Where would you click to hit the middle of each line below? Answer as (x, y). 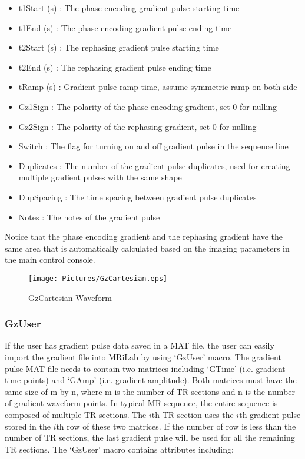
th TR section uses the (193, 414)
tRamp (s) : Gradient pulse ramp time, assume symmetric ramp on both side (158, 87)
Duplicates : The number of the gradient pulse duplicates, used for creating (154, 165)
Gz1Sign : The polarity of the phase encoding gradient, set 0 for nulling (148, 106)
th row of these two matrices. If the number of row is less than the (176, 426)
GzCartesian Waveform (70, 297)
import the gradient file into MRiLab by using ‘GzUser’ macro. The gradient (143, 356)
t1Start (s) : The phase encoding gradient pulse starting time (129, 8)
